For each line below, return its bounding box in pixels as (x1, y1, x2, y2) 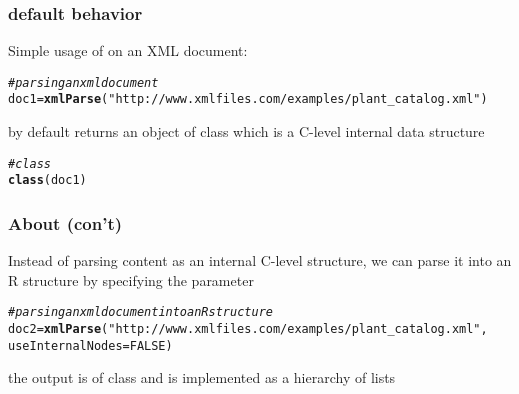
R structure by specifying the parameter (8, 269, 254, 290)
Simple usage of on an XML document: (8, 40, 248, 61)
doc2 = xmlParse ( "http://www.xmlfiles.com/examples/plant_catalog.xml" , (8, 322, 488, 337)
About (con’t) (8, 210, 123, 235)
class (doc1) (8, 173, 87, 188)
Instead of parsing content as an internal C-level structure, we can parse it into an (8, 250, 512, 271)
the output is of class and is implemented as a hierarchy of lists (8, 367, 396, 388)
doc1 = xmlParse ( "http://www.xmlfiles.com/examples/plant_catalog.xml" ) (8, 92, 488, 107)
